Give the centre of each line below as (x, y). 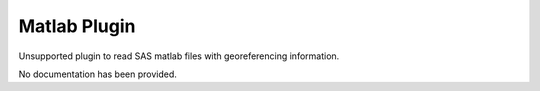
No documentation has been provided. (97, 74)
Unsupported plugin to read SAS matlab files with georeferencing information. (179, 56)
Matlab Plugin (77, 26)
